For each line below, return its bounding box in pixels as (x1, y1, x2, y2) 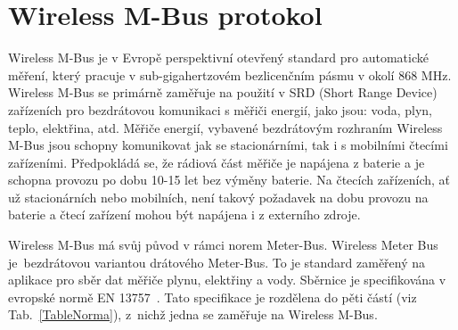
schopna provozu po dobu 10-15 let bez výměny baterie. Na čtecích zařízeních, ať (8, 170, 450, 189)
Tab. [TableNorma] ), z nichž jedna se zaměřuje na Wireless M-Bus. (8, 305, 378, 324)
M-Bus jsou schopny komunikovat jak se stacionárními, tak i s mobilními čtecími (8, 136, 448, 154)
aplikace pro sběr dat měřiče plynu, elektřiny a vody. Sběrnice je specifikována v (8, 270, 446, 289)
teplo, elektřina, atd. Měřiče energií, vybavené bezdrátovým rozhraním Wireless (8, 118, 443, 136)
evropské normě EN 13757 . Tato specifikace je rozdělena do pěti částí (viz (8, 287, 417, 306)
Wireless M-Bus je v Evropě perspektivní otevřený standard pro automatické (8, 48, 429, 67)
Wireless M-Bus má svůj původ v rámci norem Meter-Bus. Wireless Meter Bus (8, 235, 438, 254)
